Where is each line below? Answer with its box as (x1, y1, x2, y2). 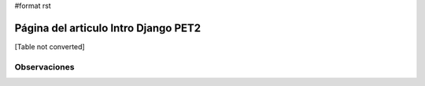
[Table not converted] (14, 41, 86, 51)
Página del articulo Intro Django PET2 (14, 21, 201, 34)
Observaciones (14, 61, 75, 72)
